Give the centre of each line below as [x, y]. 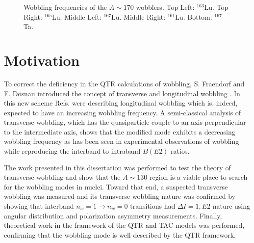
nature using [231, 206]
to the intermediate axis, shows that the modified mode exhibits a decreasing [120, 131]
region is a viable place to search [198, 177]
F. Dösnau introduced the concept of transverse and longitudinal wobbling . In [122, 93]
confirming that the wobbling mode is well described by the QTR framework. [120, 234]
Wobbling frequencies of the [65, 7]
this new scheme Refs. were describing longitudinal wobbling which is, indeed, [121, 103]
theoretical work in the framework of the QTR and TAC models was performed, [124, 225]
